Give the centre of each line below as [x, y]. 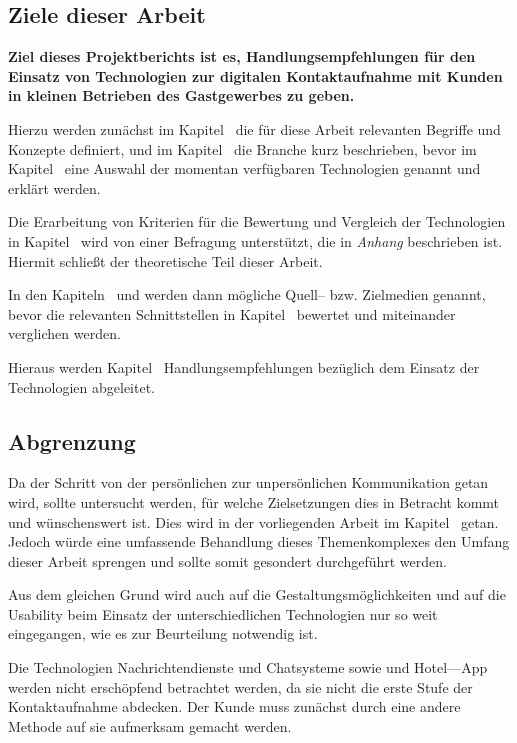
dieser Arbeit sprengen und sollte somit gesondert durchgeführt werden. [227, 560]
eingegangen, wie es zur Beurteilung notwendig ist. [163, 633]
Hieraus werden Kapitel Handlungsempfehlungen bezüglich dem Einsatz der [244, 366]
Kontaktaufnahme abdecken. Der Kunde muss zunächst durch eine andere [234, 706]
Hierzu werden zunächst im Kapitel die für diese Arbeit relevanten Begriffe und [254, 128]
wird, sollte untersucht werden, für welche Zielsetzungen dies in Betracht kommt [254, 501]
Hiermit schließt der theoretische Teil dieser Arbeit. [165, 260]
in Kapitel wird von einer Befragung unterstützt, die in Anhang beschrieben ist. [255, 240]
